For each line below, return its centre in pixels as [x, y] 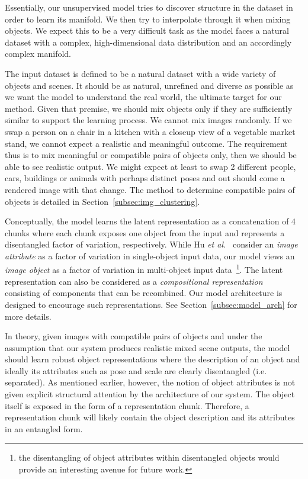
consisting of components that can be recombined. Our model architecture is [144, 293]
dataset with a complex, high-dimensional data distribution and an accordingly [148, 42]
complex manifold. [38, 54]
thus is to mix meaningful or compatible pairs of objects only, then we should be [151, 155]
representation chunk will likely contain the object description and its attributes [150, 417]
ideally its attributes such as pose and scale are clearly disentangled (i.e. [136, 370]
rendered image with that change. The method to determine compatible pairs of [150, 189]
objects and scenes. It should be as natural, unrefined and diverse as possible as [149, 85]
